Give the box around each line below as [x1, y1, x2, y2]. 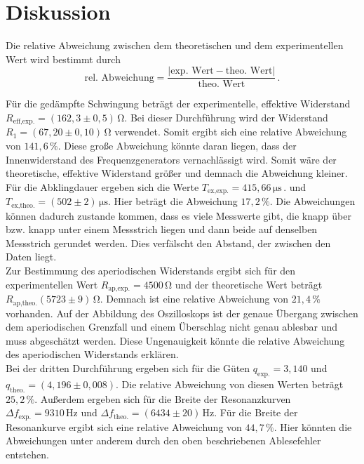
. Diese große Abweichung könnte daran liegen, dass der [58, 138, 297, 153]
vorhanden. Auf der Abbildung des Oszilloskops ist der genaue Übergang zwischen [6, 305, 358, 320]
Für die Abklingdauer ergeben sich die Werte [6, 179, 199, 194]
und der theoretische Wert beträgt [175, 277, 323, 291]
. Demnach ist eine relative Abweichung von [100, 291, 288, 306]
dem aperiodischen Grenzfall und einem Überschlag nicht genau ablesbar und [6, 319, 338, 334]
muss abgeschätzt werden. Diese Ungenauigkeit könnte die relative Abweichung [6, 333, 345, 347]
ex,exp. [207, 187, 229, 195]
